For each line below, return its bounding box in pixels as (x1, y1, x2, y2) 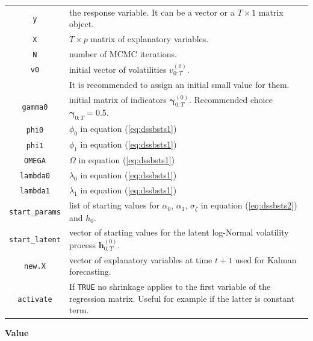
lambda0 (19, 172, 51, 181)
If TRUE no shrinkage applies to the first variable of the (69, 280, 271, 293)
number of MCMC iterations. (69, 48, 177, 60)
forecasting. (69, 265, 111, 278)
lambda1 (19, 187, 51, 196)
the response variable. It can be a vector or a (69, 5, 235, 18)
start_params (9, 208, 61, 217)
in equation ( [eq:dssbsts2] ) (200, 199, 297, 211)
